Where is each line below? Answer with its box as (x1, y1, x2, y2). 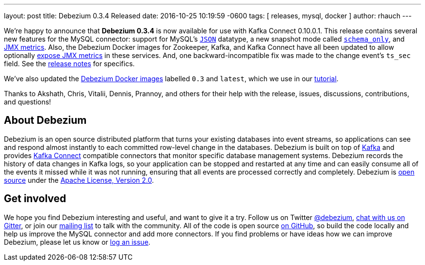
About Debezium (4, 114, 87, 127)
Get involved (4, 192, 66, 205)
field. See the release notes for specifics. (4, 59, 135, 68)
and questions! (4, 98, 51, 106)
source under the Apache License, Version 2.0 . (4, 176, 154, 184)
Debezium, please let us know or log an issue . (4, 237, 150, 246)
